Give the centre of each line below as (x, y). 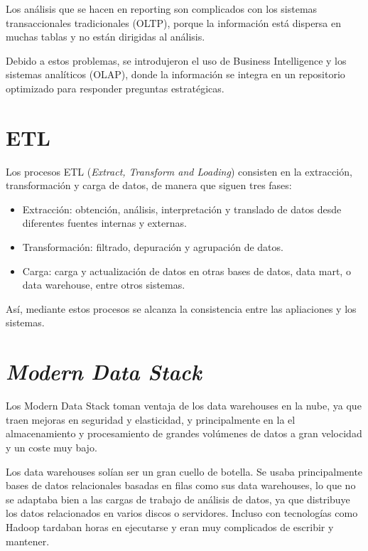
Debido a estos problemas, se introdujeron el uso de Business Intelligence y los (176, 60)
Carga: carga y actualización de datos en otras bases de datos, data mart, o (186, 271)
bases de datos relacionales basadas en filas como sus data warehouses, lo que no (181, 485)
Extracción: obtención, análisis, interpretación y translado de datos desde (182, 209)
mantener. (28, 541)
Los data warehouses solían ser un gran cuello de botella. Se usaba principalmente (184, 471)
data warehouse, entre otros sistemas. (104, 285)
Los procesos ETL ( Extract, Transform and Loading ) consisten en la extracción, (179, 171)
